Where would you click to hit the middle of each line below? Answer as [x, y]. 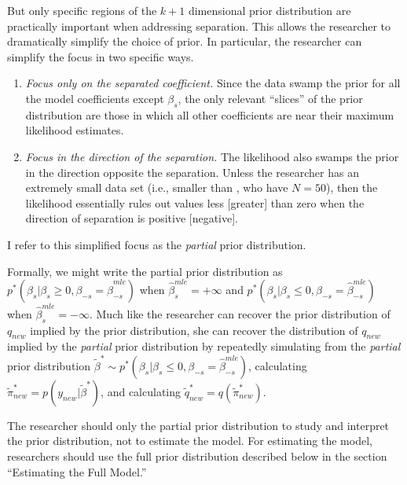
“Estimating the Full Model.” [77, 471]
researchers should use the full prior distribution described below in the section [197, 456]
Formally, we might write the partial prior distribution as [145, 271]
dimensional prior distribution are [269, 10]
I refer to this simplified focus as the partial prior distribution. [157, 244]
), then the [352, 187]
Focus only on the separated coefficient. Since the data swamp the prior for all [213, 83]
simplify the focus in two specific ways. [101, 56]
